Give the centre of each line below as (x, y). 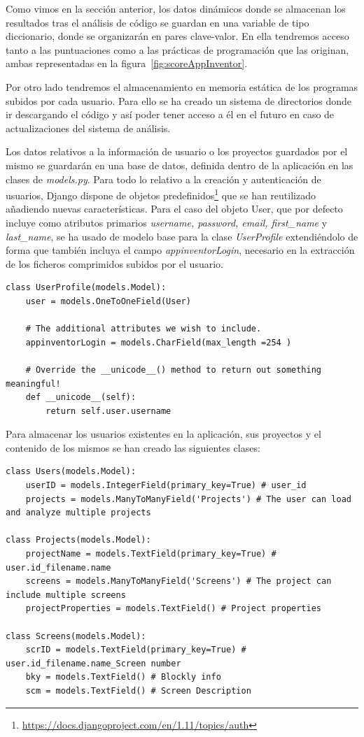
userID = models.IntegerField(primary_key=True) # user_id (166, 486)
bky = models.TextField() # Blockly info (123, 677)
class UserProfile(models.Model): (86, 288)
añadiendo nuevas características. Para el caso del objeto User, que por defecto (174, 209)
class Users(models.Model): (71, 472)
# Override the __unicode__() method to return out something (174, 370)
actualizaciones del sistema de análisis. (88, 128)
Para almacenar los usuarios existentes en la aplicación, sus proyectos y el (163, 434)
